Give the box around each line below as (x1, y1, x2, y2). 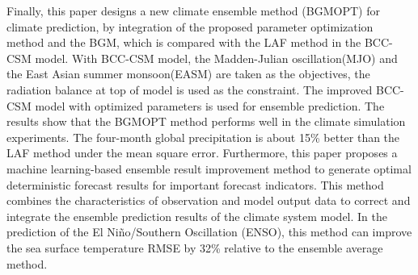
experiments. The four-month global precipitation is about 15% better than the (6, 128, 400, 145)
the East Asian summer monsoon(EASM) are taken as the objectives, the (6, 65, 370, 82)
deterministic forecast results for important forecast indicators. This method (6, 176, 384, 193)
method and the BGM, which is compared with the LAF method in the (6, 34, 361, 51)
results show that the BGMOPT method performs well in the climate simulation (6, 113, 406, 130)
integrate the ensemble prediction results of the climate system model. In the (6, 207, 388, 224)
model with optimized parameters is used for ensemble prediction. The (35, 97, 385, 114)
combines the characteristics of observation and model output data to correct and (6, 192, 411, 209)
